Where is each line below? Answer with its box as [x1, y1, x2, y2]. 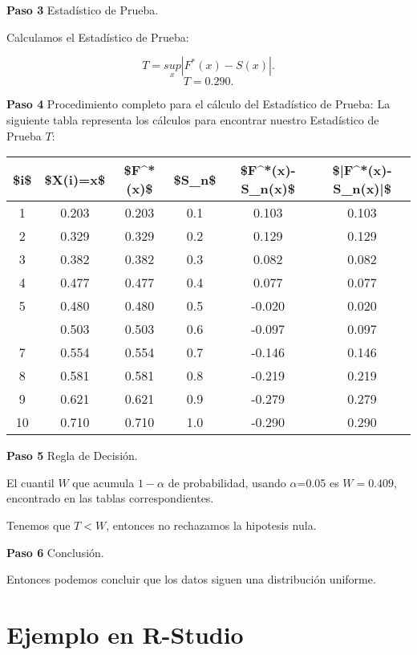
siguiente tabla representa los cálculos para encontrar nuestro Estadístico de [6, 112, 379, 128]
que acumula [72, 474, 135, 490]
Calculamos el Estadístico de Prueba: [6, 28, 189, 45]
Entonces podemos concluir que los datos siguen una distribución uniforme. [6, 571, 376, 588]
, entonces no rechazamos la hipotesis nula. [106, 516, 317, 533]
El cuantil [6, 474, 55, 490]
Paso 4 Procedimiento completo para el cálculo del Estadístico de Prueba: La [6, 96, 391, 112]
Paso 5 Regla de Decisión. [6, 447, 138, 464]
